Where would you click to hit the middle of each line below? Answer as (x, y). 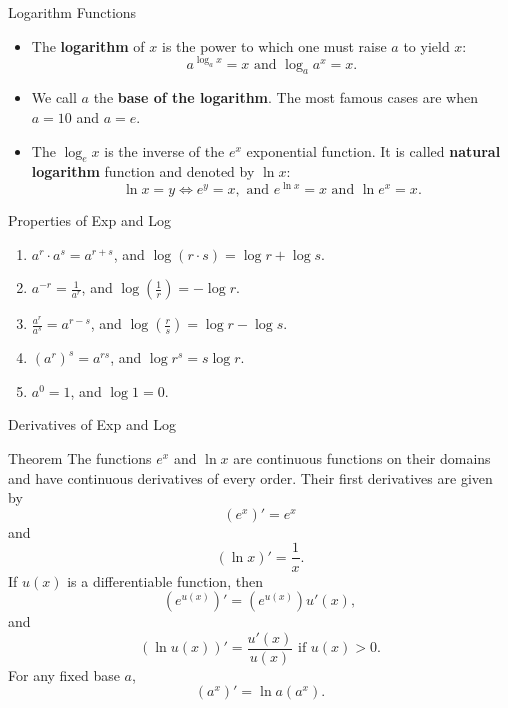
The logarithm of (88, 45)
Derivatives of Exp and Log (92, 424)
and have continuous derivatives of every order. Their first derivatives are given (250, 477)
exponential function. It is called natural (373, 150)
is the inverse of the (164, 150)
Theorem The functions (80, 458)
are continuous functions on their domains (362, 458)
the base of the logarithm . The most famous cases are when (285, 97)
